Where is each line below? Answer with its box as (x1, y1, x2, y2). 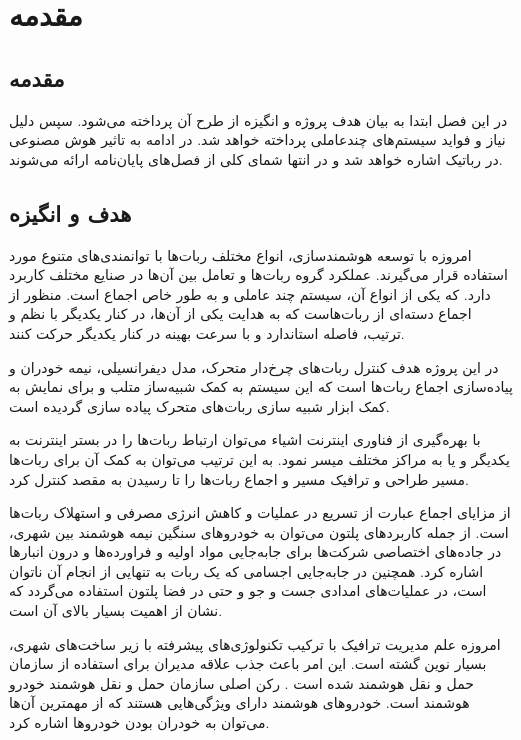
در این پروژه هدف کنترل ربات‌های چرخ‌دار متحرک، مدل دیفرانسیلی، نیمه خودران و (9, 356, 499, 377)
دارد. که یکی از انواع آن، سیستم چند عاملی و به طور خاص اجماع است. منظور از (9, 283, 491, 304)
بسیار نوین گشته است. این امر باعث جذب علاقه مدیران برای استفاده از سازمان (9, 653, 487, 674)
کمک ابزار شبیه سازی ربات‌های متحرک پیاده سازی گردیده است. (9, 395, 390, 416)
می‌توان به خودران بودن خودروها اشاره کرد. (9, 712, 270, 733)
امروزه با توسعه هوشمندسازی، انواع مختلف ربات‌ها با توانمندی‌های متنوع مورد (9, 244, 472, 265)
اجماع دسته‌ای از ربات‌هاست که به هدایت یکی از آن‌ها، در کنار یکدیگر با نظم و (9, 303, 472, 324)
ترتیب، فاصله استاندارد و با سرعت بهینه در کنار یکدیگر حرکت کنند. (9, 322, 405, 343)
